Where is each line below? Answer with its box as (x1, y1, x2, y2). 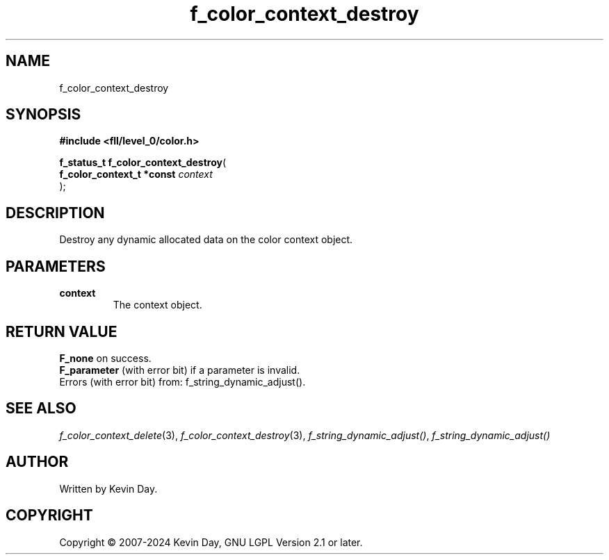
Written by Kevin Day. (59, 482, 158, 495)
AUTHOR (6, 453, 69, 471)
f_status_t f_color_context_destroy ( (59, 156, 227, 169)
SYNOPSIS (6, 106, 81, 124)
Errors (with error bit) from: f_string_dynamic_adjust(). (59, 375, 306, 388)
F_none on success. (59, 352, 152, 364)
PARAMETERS (6, 257, 106, 275)
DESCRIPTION (6, 204, 105, 222)
